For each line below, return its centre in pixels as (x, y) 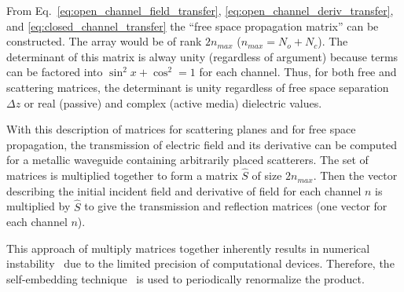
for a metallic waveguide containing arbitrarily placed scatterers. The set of (187, 160)
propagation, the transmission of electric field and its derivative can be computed (202, 144)
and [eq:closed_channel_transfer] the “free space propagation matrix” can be (193, 26)
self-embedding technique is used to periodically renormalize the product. (185, 278)
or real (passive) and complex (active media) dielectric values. (173, 102)
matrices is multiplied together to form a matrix (122, 175)
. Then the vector (355, 175)
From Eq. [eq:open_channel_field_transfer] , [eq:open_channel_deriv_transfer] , (200, 10)
